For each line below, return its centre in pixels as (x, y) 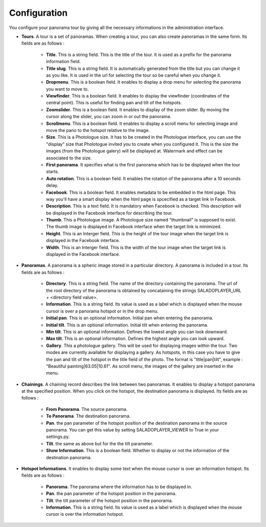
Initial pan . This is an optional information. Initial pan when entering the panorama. (130, 318)
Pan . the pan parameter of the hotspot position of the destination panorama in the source (137, 423)
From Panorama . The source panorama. (87, 409)
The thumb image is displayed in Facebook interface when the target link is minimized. (134, 227)
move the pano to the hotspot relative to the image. (98, 130)
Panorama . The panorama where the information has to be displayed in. (119, 487)
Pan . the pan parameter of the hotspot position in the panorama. (111, 494)
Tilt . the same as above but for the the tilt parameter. (100, 443)
